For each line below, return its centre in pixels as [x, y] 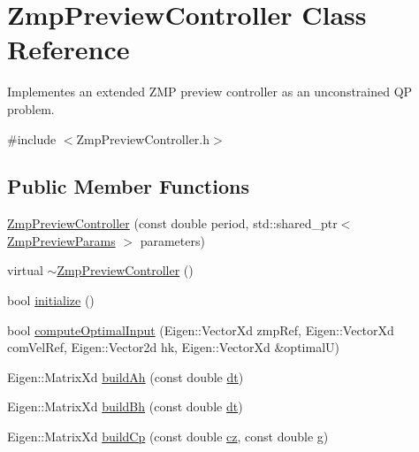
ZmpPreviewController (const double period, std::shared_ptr [172, 223]
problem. [31, 108]
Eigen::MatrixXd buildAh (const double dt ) [126, 376]
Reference [69, 49]
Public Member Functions [128, 186]
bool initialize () [51, 300]
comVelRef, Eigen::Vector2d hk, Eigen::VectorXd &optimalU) [173, 347]
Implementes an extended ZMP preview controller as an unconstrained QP [210, 92]
